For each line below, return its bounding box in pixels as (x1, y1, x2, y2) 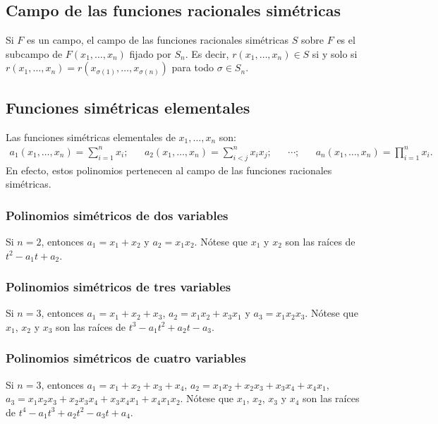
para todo (171, 60, 214, 75)
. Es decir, (185, 46, 229, 61)
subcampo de (6, 46, 63, 61)
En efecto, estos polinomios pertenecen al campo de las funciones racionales (6, 162, 332, 177)
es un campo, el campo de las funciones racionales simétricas (27, 32, 289, 47)
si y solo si (312, 46, 358, 61)
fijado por (129, 46, 171, 61)
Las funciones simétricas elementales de (6, 129, 176, 144)
